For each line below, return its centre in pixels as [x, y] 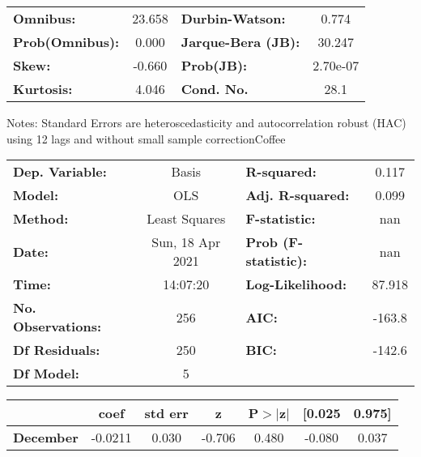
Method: [41, 219]
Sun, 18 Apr [186, 242]
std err [166, 413]
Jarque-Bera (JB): [240, 42]
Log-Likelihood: [296, 284]
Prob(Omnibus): [66, 42]
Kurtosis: [43, 89]
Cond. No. [215, 89]
